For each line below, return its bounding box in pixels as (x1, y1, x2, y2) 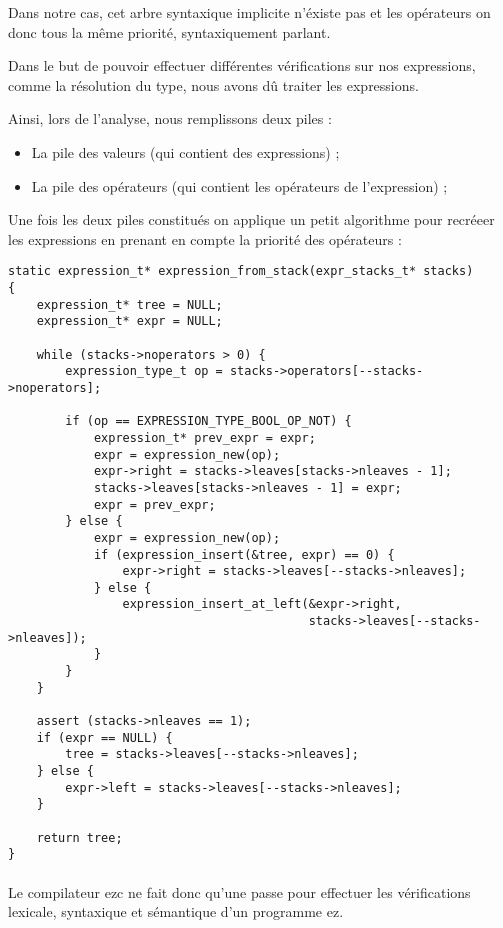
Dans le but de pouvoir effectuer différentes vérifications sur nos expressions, (8, 55, 476, 76)
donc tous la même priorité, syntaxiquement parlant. (8, 21, 331, 42)
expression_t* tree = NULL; (36, 297, 223, 312)
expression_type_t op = (65, 364, 223, 379)
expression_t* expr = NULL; (36, 314, 223, 329)
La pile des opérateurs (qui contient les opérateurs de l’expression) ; (31, 175, 448, 196)
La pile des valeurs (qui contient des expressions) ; (31, 141, 340, 162)
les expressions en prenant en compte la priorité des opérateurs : (8, 228, 402, 249)
